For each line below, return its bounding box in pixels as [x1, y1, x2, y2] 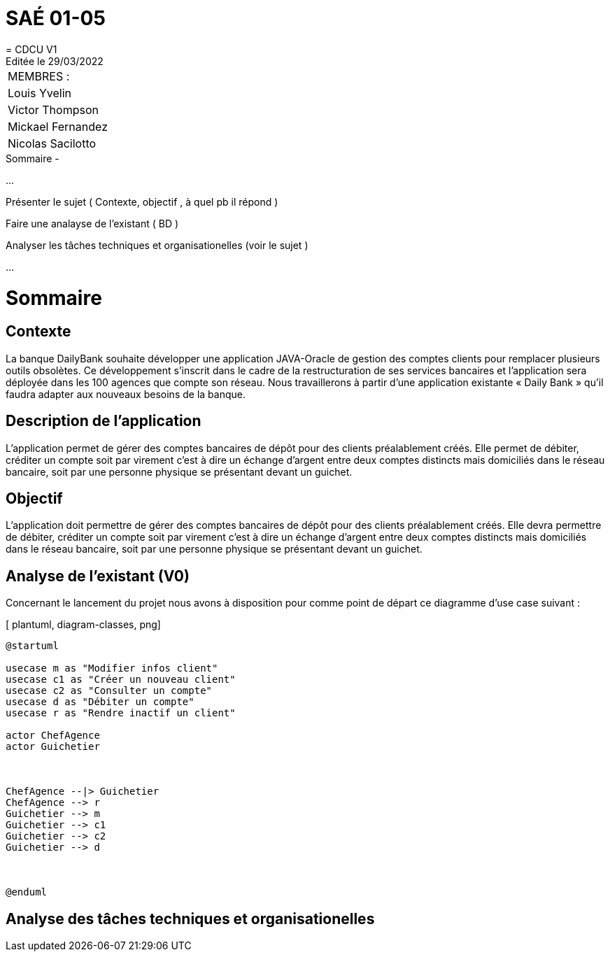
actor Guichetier [6, 741, 100, 753]
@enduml [6, 886, 48, 898]
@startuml [6, 640, 59, 652]
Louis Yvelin [8, 85, 71, 100]
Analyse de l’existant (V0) [6, 567, 190, 585]
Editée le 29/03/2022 [6, 55, 104, 67]
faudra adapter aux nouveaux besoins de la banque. [6, 388, 246, 400]
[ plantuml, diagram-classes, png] [6, 618, 161, 631]
